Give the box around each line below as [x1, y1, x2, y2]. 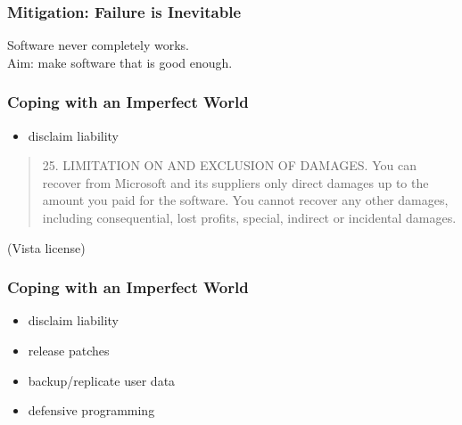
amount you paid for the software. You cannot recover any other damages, [42, 191, 449, 209]
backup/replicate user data [28, 371, 176, 389]
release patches [28, 341, 110, 359]
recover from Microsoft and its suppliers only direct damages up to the [42, 173, 429, 192]
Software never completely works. [7, 36, 189, 54]
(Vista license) [7, 238, 86, 257]
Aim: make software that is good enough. [7, 53, 233, 71]
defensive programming [28, 401, 155, 420]
